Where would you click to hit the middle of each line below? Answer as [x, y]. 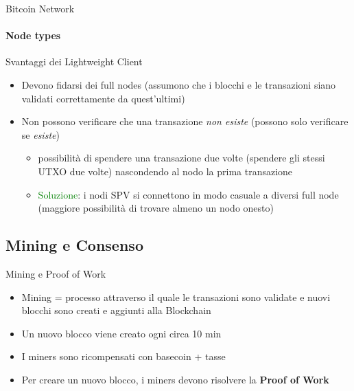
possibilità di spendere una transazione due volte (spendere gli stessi [181, 158]
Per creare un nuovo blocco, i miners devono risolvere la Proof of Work [175, 379]
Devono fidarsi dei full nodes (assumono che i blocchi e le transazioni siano [179, 84]
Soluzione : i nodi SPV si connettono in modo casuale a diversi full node [188, 194]
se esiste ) [40, 134]
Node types [33, 35]
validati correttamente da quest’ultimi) [103, 98]
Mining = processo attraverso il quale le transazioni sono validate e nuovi [176, 297]
